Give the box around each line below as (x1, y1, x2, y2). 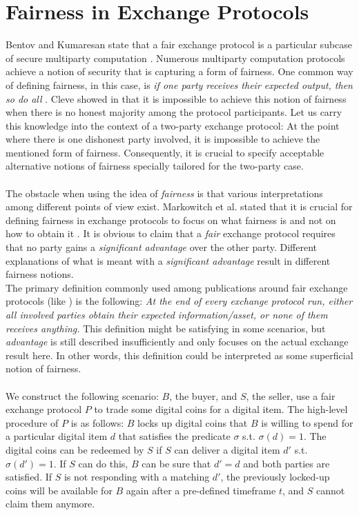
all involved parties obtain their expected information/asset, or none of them (6, 307, 328, 321)
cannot (316, 483, 345, 497)
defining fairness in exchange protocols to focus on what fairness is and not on (6, 212, 336, 227)
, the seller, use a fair (246, 388, 336, 403)
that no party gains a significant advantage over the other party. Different (6, 240, 318, 254)
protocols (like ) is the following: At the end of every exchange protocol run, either (6, 294, 353, 308)
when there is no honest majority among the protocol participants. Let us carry (6, 105, 342, 119)
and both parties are (243, 456, 330, 470)
